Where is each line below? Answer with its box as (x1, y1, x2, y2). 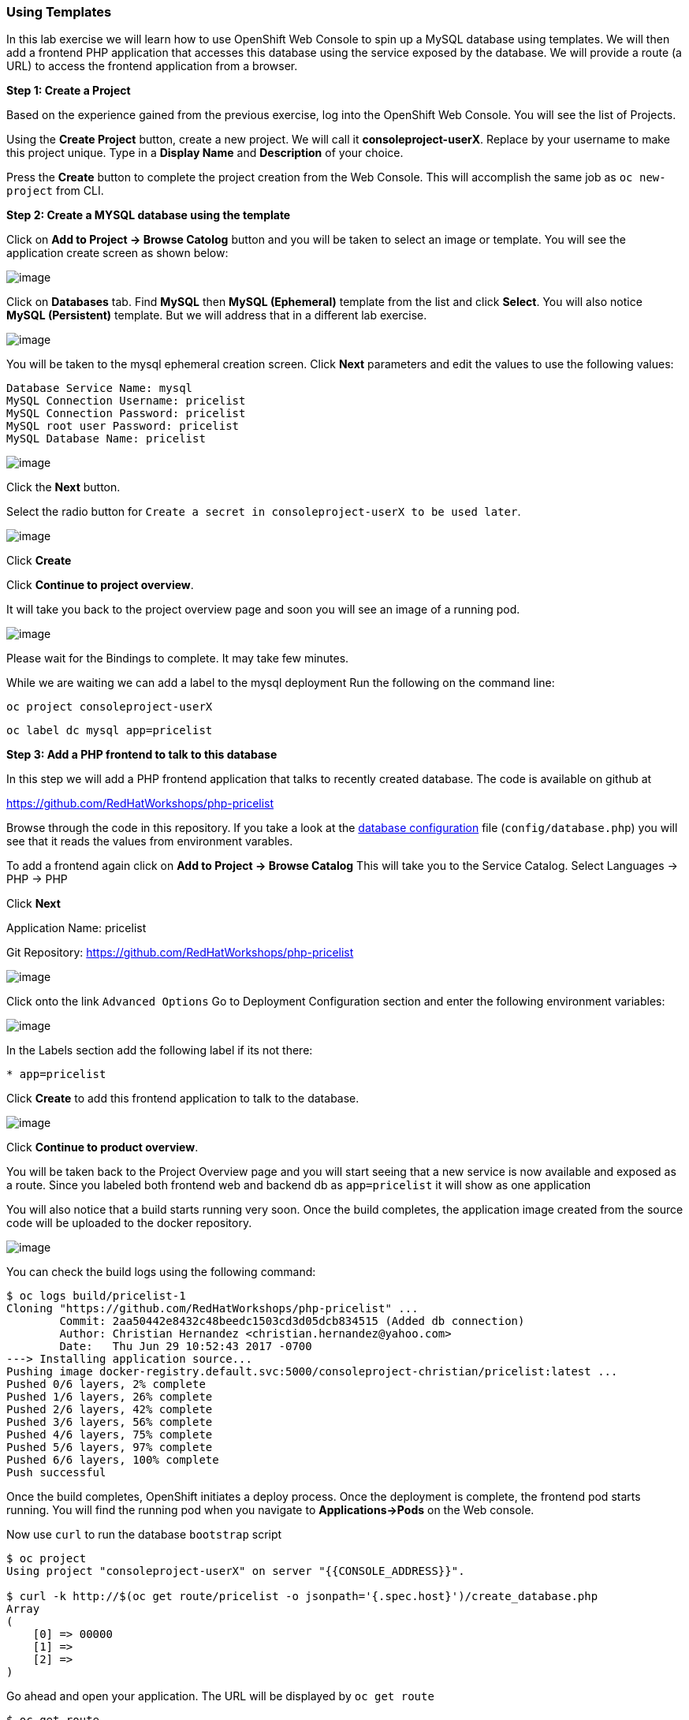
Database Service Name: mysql (6, 382, 193, 395)
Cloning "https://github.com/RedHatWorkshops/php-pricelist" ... (6, 1302, 419, 1315)
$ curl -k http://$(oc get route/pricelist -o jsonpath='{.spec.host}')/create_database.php (6, 1590, 598, 1603)
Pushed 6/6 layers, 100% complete (6, 1453, 219, 1467)
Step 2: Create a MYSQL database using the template (6, 208, 291, 222)
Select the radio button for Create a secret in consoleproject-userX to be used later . (6, 505, 521, 519)
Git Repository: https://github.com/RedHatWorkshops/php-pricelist (6, 946, 354, 960)
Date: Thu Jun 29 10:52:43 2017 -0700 (59, 1340, 312, 1353)
